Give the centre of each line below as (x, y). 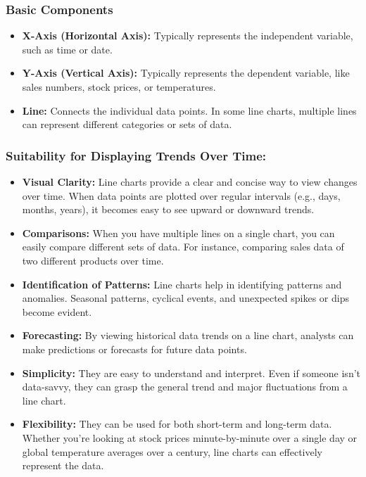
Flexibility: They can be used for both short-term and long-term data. (177, 424)
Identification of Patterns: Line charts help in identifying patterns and (182, 284)
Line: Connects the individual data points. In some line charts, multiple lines (189, 110)
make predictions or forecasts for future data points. (134, 349)
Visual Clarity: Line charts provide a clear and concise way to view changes (190, 182)
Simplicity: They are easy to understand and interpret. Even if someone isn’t (191, 373)
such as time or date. (67, 49)
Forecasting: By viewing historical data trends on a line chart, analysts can (188, 335)
